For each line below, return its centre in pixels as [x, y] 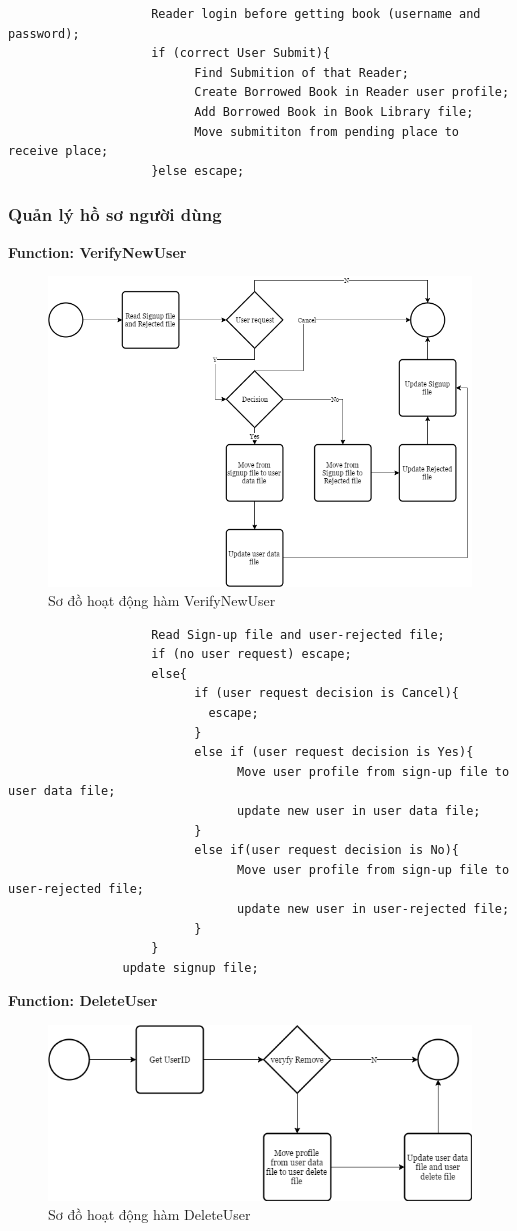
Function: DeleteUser [83, 1000]
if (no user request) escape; [251, 654]
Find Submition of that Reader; [301, 72]
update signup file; [190, 967]
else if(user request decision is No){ [327, 850]
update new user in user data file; [359, 811]
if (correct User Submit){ [241, 53]
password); [44, 33]
